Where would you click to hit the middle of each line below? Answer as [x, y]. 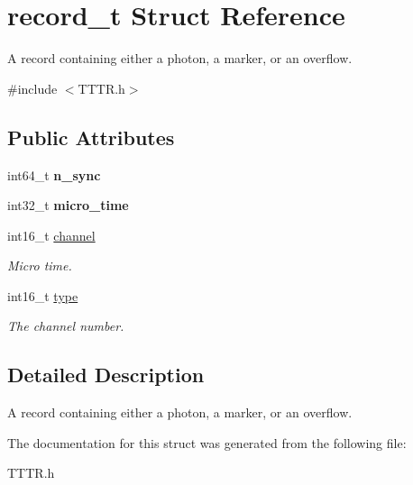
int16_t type [43, 295]
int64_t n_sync [54, 174]
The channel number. [66, 326]
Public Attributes [91, 137]
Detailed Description [106, 375]
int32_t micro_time [68, 205]
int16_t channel [51, 235]
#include [32, 88]
